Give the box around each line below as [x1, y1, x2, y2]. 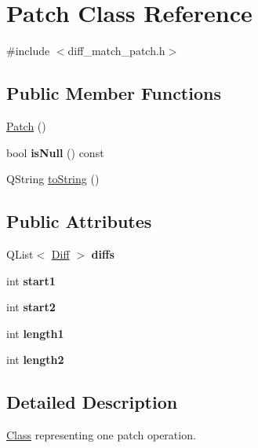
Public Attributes [6, 209, 152, 233]
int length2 [6, 351, 64, 368]
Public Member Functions [6, 81, 221, 105]
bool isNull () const [6, 144, 104, 160]
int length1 [6, 325, 64, 341]
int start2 [6, 299, 56, 315]
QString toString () [6, 171, 100, 187]
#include [6, 42, 50, 59]
